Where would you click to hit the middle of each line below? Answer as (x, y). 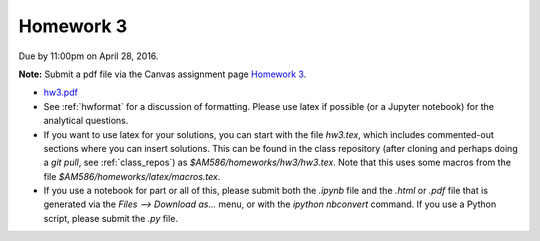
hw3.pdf (61, 92)
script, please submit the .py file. (111, 218)
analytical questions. (86, 121)
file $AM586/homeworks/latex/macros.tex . (132, 176)
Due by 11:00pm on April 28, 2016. (88, 56)
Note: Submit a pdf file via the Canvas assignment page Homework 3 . (162, 74)
